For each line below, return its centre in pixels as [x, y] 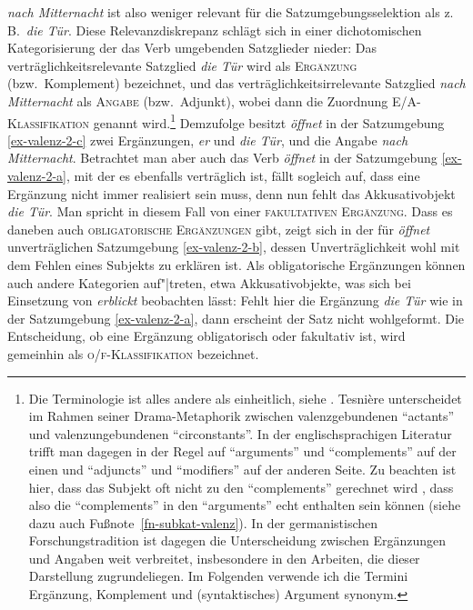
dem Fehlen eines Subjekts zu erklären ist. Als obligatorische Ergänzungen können [236, 264]
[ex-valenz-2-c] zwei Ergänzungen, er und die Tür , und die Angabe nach [208, 140]
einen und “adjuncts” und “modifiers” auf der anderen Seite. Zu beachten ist [242, 469]
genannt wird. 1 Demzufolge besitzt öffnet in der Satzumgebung [269, 121]
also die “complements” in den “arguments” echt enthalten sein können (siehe [245, 505]
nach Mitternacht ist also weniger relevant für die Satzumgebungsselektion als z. [231, 12]
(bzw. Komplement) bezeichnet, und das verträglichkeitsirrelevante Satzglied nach [236, 83]
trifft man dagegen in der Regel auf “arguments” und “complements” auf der [242, 451]
